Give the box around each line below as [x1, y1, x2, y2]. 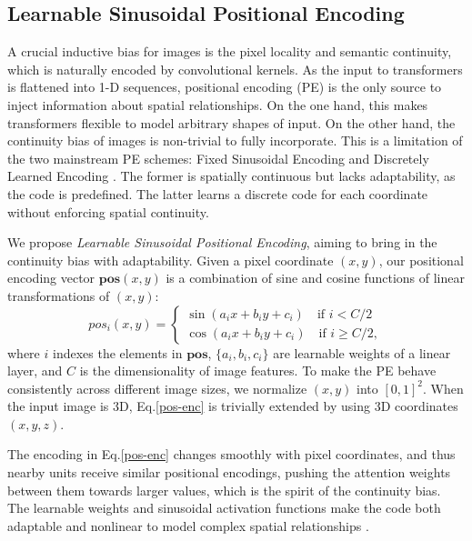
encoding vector [7, 268, 95, 287]
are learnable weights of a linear [273, 343, 451, 362]
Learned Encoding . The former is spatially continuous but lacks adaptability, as [7, 166, 456, 185]
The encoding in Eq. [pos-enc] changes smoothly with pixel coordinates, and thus [7, 445, 456, 464]
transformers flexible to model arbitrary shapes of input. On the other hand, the [7, 113, 456, 132]
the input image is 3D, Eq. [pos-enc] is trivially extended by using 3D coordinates [7, 396, 458, 416]
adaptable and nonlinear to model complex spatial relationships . [7, 516, 369, 535]
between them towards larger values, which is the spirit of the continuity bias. [7, 480, 441, 499]
